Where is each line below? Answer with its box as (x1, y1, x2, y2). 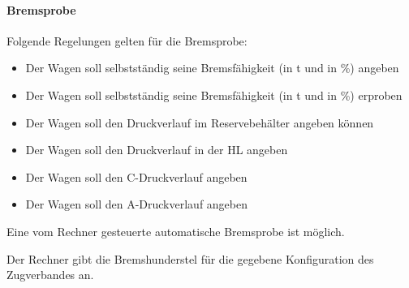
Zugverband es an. (6, 266, 94, 283)
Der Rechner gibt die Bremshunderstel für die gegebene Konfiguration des (6, 250, 374, 267)
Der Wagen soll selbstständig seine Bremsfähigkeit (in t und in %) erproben (25, 86, 403, 103)
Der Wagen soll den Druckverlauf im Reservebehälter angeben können (25, 114, 374, 131)
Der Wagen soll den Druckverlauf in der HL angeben (25, 141, 288, 158)
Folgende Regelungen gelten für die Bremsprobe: (6, 32, 248, 49)
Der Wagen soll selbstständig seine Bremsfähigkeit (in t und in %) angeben (25, 59, 399, 76)
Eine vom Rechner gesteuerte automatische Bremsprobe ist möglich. (6, 222, 345, 239)
